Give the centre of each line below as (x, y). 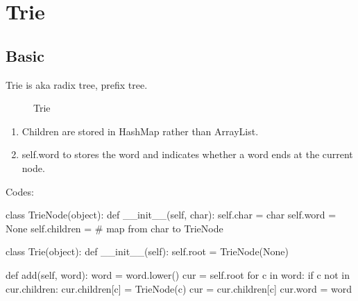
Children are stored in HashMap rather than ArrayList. (140, 131)
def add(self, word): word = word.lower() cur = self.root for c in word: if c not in (178, 274)
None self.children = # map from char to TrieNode (114, 228)
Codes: (20, 191)
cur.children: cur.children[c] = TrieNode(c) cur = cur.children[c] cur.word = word (179, 288)
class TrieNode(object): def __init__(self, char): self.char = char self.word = (171, 215)
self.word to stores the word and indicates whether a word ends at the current (187, 154)
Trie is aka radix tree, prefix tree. (77, 84)
